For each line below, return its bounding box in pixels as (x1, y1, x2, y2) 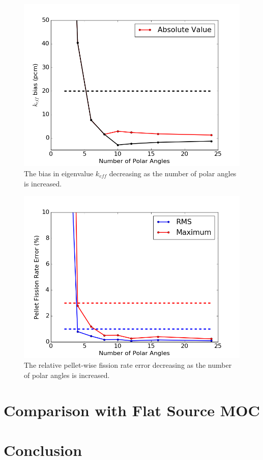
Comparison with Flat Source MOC (4, 399, 260, 420)
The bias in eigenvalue (24, 168, 94, 178)
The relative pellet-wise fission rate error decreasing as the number (24, 360, 232, 370)
